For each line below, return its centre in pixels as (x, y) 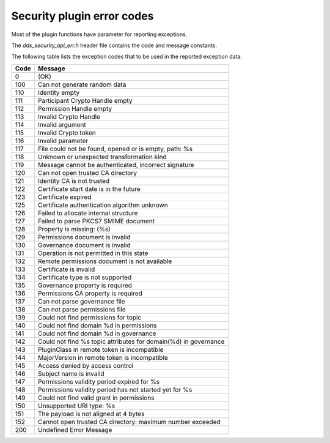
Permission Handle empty (75, 108)
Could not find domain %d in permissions (97, 326)
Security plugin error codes (82, 16)
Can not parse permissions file (82, 309)
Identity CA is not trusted (74, 181)
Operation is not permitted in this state (93, 253)
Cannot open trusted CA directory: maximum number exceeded (129, 422)
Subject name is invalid (71, 373)
